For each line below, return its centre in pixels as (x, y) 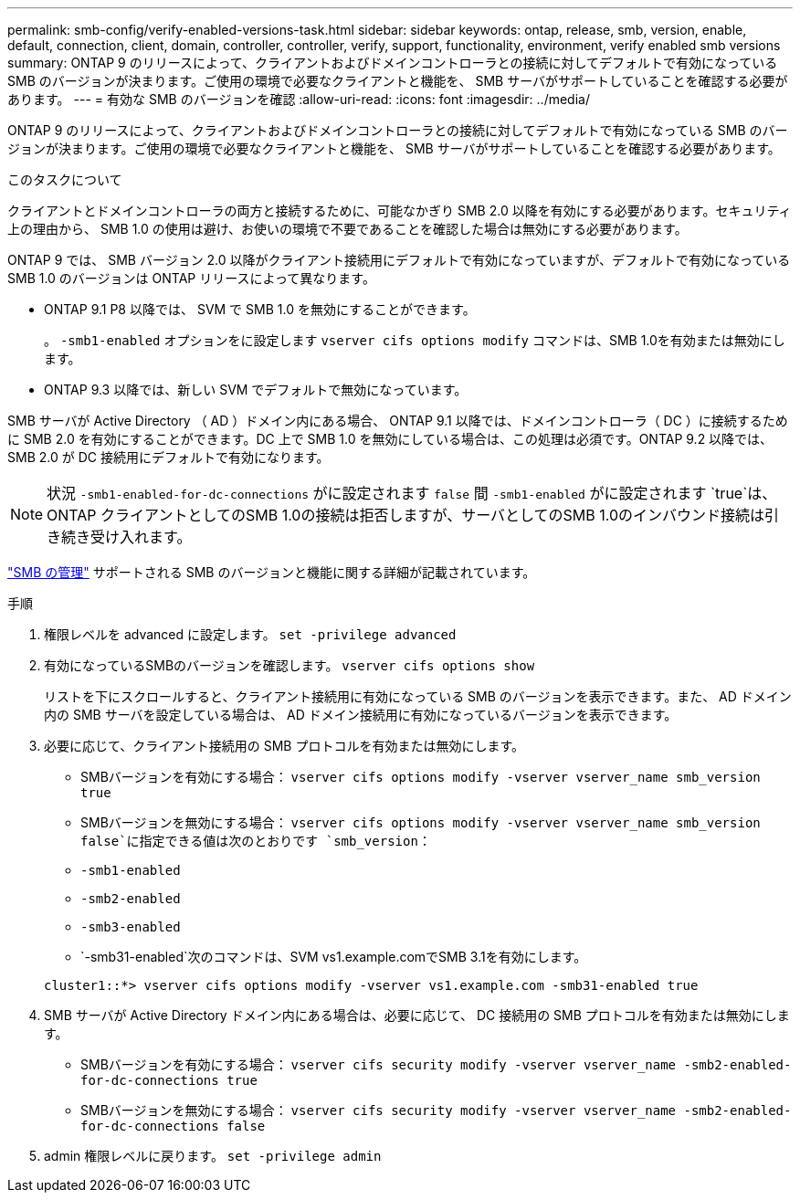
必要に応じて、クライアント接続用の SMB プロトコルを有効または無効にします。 (284, 746)
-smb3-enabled (131, 927)
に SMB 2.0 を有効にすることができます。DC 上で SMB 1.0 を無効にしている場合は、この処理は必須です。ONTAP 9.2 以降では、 (390, 439)
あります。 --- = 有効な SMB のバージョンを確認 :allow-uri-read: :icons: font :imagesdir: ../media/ (299, 99)
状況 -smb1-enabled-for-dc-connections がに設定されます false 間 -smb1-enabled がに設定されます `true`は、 (412, 493)
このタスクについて (65, 179)
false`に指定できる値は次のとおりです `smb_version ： (256, 841)
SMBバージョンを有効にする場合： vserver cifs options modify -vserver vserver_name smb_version (421, 777)
